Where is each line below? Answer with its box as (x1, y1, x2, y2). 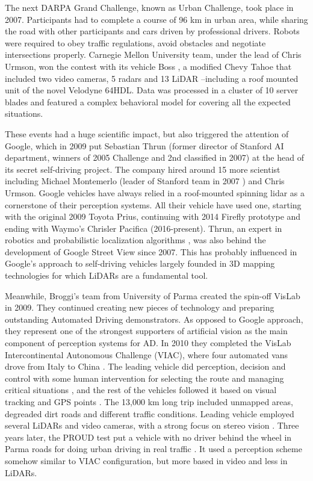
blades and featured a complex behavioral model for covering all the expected (5, 95, 291, 108)
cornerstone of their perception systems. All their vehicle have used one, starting (5, 198, 302, 211)
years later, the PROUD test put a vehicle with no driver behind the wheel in (5, 430, 292, 443)
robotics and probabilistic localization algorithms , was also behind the (5, 234, 266, 246)
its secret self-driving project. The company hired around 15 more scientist (5, 163, 280, 175)
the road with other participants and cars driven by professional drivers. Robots (5, 25, 300, 37)
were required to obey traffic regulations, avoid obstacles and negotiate (5, 36, 266, 49)
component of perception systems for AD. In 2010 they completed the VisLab (5, 337, 291, 349)
